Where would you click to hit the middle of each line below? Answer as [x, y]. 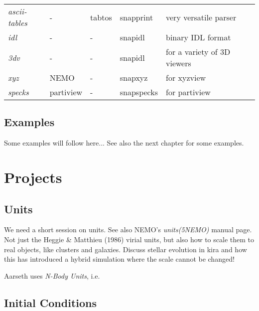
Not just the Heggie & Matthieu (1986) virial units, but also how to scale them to [129, 239]
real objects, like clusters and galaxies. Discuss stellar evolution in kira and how [126, 249]
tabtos [101, 17]
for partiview [188, 92]
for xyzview [186, 78]
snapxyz [134, 78]
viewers [179, 63]
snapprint [136, 17]
